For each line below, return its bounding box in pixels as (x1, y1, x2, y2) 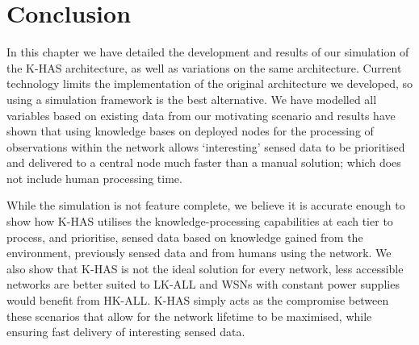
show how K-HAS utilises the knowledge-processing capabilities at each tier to (6, 213, 393, 230)
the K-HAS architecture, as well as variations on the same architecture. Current (6, 59, 402, 76)
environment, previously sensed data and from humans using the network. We (6, 244, 392, 261)
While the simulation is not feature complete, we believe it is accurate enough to (6, 197, 405, 214)
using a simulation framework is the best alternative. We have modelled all (6, 90, 377, 107)
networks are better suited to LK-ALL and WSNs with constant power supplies (6, 276, 400, 293)
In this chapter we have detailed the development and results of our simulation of (6, 44, 409, 60)
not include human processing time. (6, 169, 182, 186)
